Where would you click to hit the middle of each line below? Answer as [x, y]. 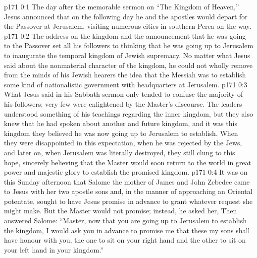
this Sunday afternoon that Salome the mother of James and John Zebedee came [127, 181]
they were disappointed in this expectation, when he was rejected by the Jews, [123, 143]
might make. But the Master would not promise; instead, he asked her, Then [121, 211]
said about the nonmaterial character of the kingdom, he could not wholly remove [128, 65]
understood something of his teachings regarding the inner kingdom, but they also [129, 113]
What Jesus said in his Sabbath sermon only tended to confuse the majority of [124, 94]
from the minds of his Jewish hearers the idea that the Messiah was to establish [125, 75]
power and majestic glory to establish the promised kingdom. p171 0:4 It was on [126, 172]
